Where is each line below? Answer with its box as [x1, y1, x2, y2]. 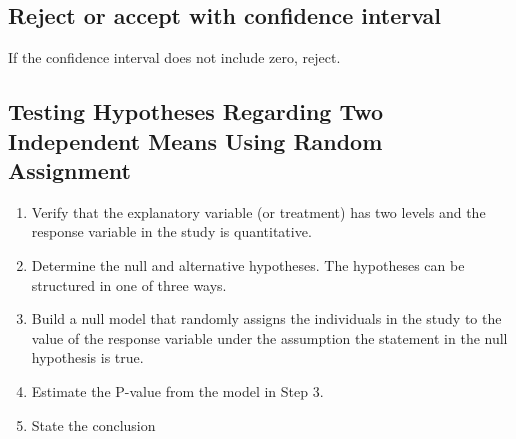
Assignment [8, 154, 131, 185]
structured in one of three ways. [31, 274, 227, 295]
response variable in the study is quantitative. [31, 221, 312, 242]
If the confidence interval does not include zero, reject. [8, 47, 341, 68]
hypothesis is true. [31, 347, 144, 368]
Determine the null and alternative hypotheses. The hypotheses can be [31, 254, 465, 275]
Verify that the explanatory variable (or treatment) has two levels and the [31, 201, 486, 222]
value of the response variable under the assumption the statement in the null [31, 327, 508, 348]
